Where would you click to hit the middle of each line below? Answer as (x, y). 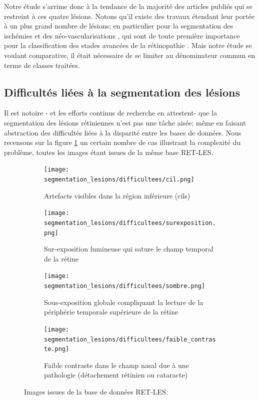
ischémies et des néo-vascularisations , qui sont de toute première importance (122, 35)
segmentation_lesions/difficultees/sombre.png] (125, 286)
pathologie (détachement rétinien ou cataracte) (116, 375)
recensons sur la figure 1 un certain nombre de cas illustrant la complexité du (122, 142)
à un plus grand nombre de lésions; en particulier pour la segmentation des (119, 26)
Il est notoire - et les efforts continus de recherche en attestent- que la (110, 113)
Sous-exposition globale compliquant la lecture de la (124, 302)
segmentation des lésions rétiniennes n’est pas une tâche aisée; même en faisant (125, 122)
